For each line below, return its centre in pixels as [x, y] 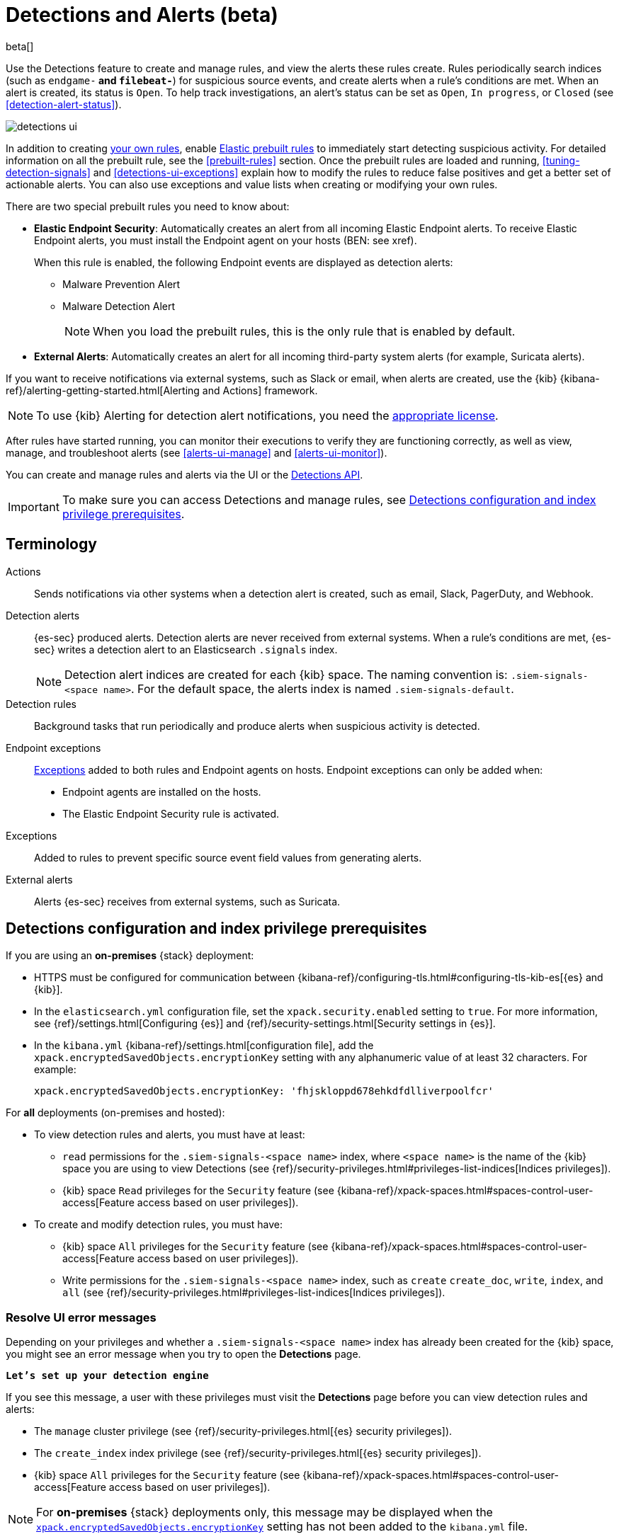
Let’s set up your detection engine [107, 1376]
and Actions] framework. [260, 390]
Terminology [51, 544]
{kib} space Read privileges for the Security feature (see [198, 1191]
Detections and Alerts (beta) [142, 15]
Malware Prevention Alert [121, 284]
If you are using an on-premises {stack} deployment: [130, 956]
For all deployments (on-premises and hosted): [115, 1113]
